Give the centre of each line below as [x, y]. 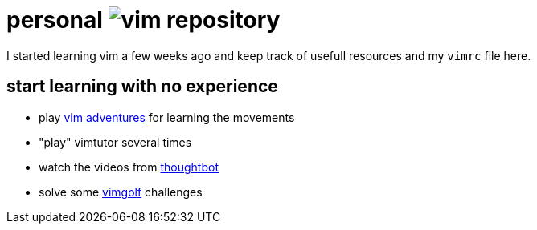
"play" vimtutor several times [115, 142]
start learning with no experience [142, 87]
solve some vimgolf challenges [121, 192]
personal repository [143, 20]
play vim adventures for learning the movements [167, 117]
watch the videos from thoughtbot [129, 167]
